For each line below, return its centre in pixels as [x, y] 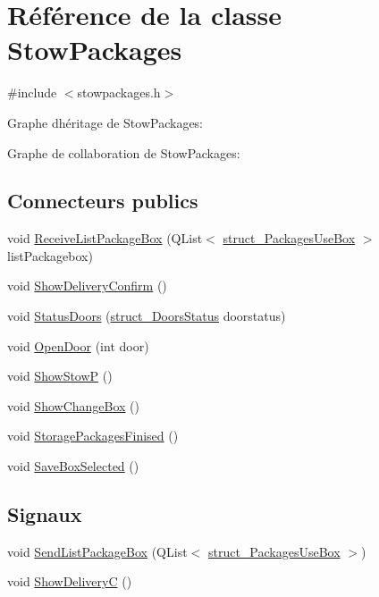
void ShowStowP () [60, 376]
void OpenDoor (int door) [78, 345]
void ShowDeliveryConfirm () [87, 286]
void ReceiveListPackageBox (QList [105, 238]
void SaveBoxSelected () [73, 466]
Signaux [45, 514]
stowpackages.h [119, 92]
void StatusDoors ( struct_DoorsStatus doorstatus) [147, 316]
